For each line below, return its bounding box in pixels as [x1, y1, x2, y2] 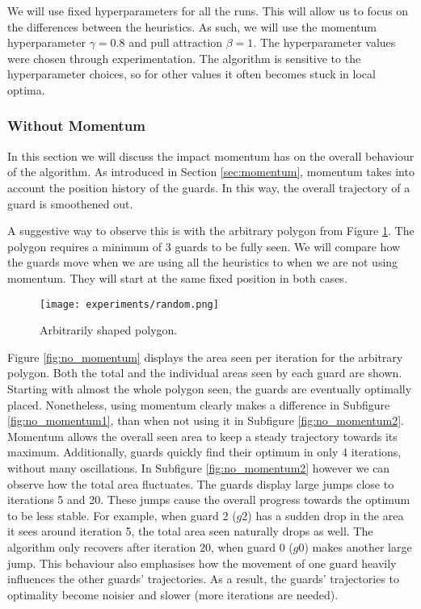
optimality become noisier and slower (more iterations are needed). [7, 586, 339, 603]
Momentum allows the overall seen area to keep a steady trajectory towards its [7, 427, 398, 444]
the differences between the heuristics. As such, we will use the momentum [7, 18, 377, 35]
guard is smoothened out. [7, 195, 133, 212]
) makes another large [304, 538, 412, 555]
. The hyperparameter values [253, 34, 396, 51]
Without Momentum [7, 115, 145, 136]
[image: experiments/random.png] [40, 298, 219, 310]
